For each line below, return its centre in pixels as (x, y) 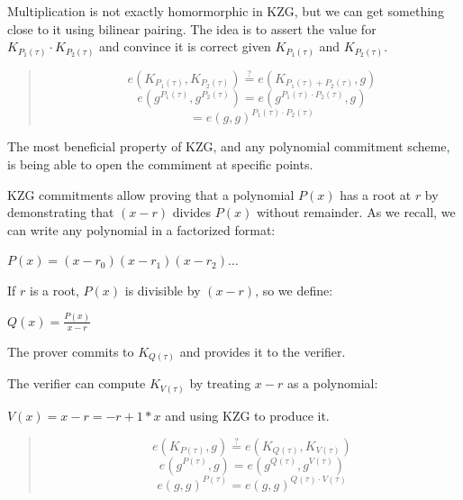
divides (192, 212)
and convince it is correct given (185, 46)
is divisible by (163, 290)
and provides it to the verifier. (263, 351)
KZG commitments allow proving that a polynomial (151, 194)
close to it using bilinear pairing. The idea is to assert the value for (192, 28)
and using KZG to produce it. (247, 415)
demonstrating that (61, 212)
